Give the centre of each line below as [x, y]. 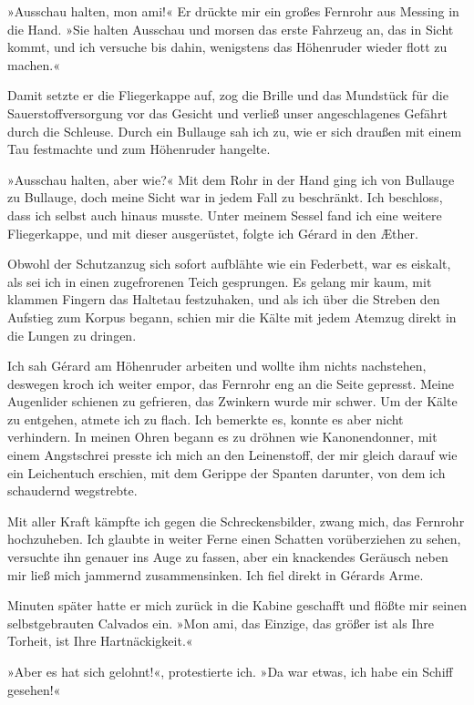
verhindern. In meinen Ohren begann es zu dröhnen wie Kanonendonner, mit [222, 437]
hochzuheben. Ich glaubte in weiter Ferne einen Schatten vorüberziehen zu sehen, [234, 539]
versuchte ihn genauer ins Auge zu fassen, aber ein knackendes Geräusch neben [228, 557]
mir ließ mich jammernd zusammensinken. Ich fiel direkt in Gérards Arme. [216, 574]
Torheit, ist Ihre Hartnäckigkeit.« [100, 641]
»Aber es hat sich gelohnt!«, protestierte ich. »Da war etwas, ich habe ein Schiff [230, 671]
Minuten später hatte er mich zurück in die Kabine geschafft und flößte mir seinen [237, 605]
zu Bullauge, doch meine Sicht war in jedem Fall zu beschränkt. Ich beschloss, [225, 197]
